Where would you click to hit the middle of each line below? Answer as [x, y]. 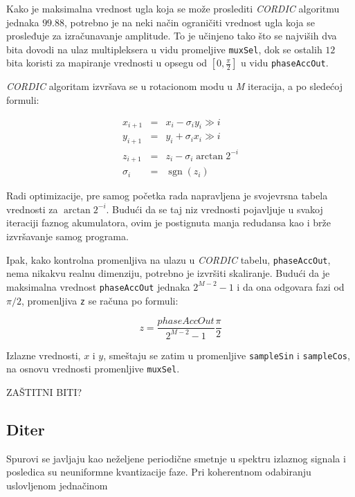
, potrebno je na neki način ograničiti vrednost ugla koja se [190, 22]
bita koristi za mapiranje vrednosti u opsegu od [107, 63]
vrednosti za [32, 209]
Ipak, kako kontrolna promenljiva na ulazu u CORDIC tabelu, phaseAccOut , [169, 259]
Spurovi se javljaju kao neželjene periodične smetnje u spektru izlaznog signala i [176, 458]
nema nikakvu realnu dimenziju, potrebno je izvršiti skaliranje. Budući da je [168, 273]
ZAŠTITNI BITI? [44, 391]
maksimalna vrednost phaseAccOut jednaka [98, 286]
